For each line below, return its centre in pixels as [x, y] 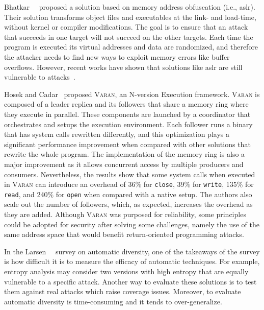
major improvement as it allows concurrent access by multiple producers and [124, 164]
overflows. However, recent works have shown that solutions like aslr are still [123, 67]
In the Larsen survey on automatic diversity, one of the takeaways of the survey [132, 251]
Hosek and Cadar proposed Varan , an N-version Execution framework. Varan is [132, 94]
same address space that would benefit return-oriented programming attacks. [124, 234]
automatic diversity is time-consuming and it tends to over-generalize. [113, 301]
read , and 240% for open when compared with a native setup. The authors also [128, 194]
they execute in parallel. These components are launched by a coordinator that [127, 114]
